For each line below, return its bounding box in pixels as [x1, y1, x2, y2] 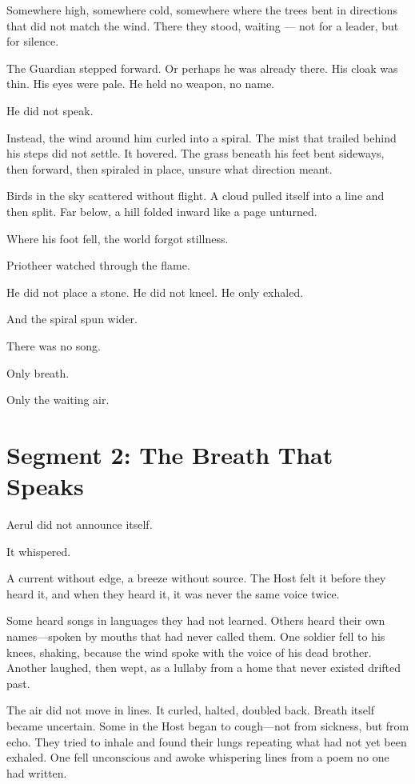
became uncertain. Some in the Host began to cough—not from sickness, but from [6, 717, 409, 734]
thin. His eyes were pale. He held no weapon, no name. [6, 75, 274, 92]
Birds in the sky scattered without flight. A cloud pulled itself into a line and [6, 187, 385, 204]
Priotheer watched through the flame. [6, 257, 190, 274]
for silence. [6, 33, 59, 50]
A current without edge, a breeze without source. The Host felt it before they [6, 570, 386, 586]
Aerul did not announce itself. [6, 516, 153, 532]
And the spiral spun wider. [6, 310, 138, 327]
